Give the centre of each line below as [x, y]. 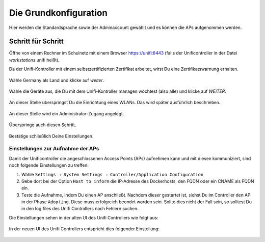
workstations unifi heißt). [34, 60]
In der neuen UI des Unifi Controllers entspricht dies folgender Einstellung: [84, 229]
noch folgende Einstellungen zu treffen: [49, 165]
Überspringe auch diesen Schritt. [42, 125]
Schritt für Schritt [36, 41]
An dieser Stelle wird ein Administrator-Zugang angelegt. [66, 113]
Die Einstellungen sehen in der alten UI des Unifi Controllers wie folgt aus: [84, 217]
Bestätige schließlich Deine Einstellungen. [51, 136]
